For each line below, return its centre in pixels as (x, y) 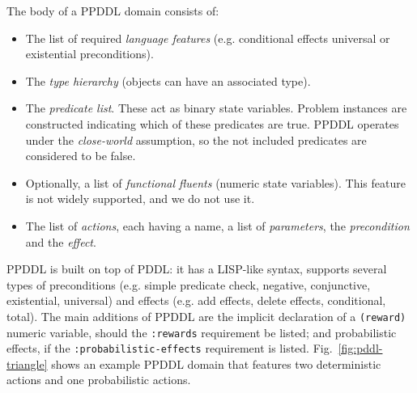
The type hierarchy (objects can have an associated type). (168, 80)
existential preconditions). (89, 54)
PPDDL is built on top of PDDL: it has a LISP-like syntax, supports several (197, 269)
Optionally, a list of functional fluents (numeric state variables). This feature (215, 182)
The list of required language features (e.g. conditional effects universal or (208, 38)
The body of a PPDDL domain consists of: (113, 11)
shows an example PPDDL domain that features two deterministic (216, 363)
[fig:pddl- (360, 348)
